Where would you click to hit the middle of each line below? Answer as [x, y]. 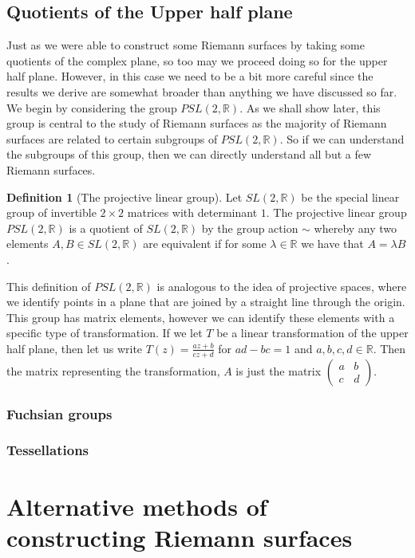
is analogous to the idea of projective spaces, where [282, 286]
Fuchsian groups [59, 413]
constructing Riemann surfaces [180, 537]
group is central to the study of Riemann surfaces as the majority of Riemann [197, 123]
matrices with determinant [192, 212]
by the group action [250, 228]
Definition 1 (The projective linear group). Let [125, 196]
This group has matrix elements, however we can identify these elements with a [201, 317]
